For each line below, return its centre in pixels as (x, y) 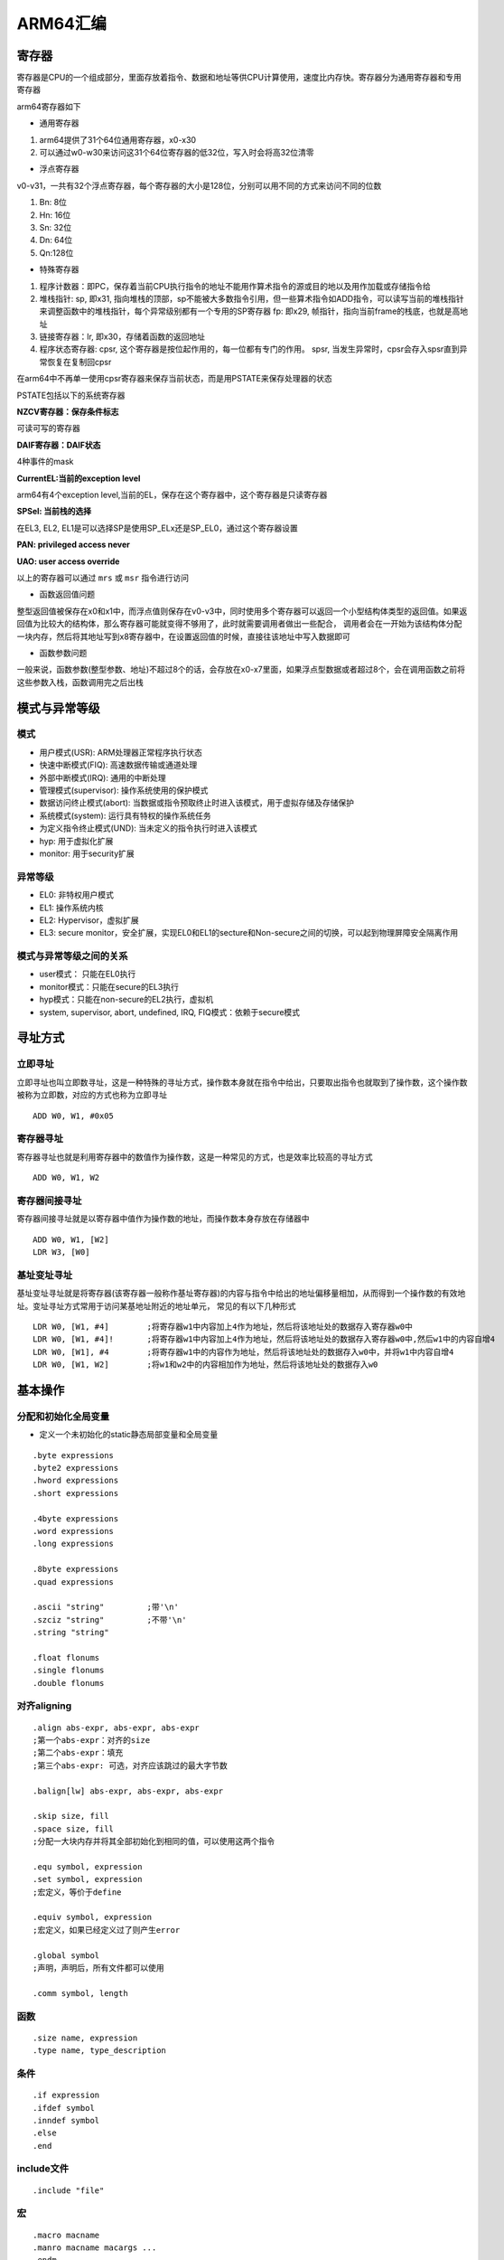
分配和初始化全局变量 (63, 1417)
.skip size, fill (71, 1816)
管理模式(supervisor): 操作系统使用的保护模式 (124, 790)
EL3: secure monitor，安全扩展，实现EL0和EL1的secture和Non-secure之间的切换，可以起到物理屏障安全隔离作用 (249, 933)
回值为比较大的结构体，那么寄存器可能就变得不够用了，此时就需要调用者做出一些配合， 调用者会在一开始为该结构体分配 (239, 624)
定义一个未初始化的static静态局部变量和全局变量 (129, 1435)
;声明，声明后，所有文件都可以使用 (98, 1968)
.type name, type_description (100, 2051)
